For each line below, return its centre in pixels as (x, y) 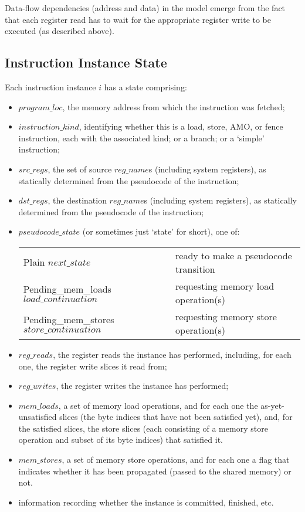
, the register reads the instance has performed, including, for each (172, 354)
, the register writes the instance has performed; (142, 386)
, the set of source (80, 169)
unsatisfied (38, 417)
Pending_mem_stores (69, 319)
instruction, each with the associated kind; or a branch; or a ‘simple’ (141, 138)
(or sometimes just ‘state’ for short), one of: (161, 231)
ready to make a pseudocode (234, 255)
